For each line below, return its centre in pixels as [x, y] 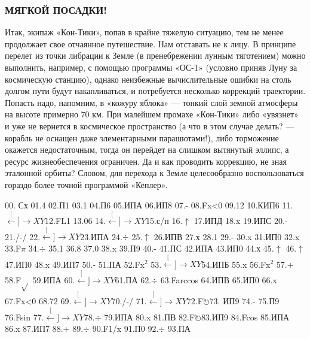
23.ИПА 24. [101, 236]
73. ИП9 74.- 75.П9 [244, 301]
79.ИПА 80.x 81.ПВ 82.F [150, 317]
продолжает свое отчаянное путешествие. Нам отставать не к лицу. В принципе [151, 43]
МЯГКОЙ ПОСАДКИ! [56, 9]
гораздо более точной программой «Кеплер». [86, 184]
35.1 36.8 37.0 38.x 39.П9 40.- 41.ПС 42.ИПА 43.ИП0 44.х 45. [161, 248]
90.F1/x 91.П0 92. [125, 329]
